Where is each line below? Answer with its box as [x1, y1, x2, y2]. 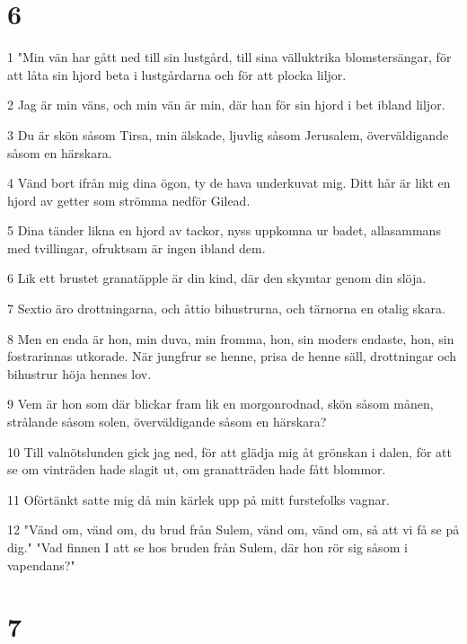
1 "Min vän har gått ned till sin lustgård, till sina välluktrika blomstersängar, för [7, 48, 452, 66]
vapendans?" [7, 555, 75, 574]
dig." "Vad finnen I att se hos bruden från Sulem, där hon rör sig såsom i [7, 538, 408, 556]
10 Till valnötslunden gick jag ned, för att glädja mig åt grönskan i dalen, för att [7, 442, 452, 461]
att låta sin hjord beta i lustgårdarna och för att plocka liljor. [7, 65, 347, 84]
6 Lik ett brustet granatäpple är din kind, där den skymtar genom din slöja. [7, 269, 427, 287]
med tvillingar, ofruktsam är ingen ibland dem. [7, 238, 266, 257]
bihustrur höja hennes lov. [7, 364, 152, 383]
